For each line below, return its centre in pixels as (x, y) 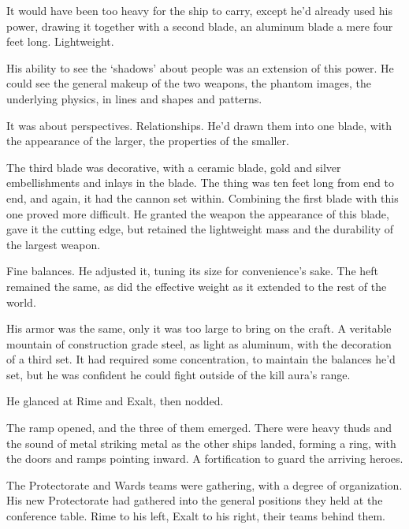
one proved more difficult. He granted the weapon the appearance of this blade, (198, 213)
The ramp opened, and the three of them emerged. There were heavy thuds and (199, 428)
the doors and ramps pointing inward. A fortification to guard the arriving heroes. (205, 458)
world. (21, 302)
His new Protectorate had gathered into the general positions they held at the (195, 500)
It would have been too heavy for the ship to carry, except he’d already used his (199, 10)
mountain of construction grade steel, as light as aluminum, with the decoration (199, 343)
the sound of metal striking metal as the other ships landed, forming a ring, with (201, 443)
